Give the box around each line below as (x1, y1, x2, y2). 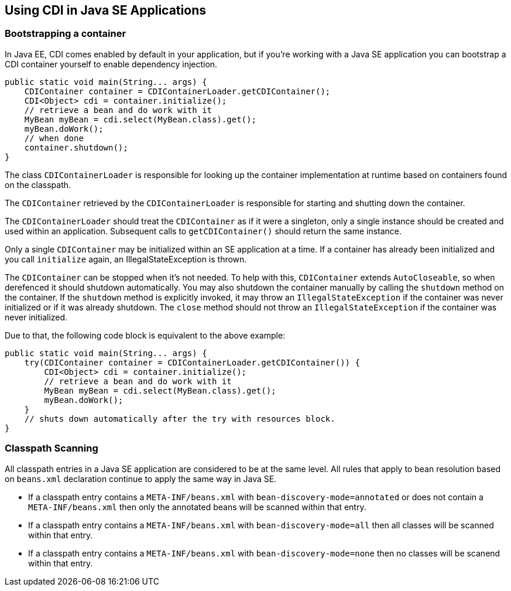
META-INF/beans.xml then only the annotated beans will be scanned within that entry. (28, 501, 366, 512)
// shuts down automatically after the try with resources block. (24, 414, 335, 423)
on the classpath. (5, 179, 71, 190)
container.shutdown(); (24, 142, 128, 152)
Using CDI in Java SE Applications (5, 3, 206, 18)
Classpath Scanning (5, 442, 98, 455)
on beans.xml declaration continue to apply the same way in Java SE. (5, 473, 277, 484)
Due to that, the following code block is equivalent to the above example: (5, 330, 286, 340)
